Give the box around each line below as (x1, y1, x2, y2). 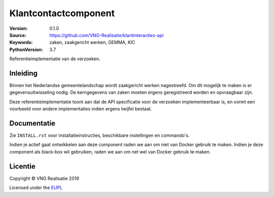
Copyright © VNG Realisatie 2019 (9, 175, 80, 181)
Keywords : (9, 40, 33, 46)
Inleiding (9, 69, 38, 77)
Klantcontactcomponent (9, 8, 115, 19)
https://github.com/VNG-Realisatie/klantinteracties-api (49, 32, 164, 38)
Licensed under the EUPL (9, 185, 63, 191)
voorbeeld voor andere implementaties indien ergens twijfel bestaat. (9, 106, 152, 112)
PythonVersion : (9, 46, 43, 53)
